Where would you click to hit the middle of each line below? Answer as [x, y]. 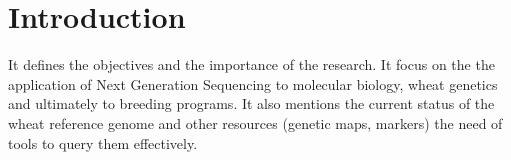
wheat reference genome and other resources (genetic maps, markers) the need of [255, 122]
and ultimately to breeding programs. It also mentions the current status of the [251, 103]
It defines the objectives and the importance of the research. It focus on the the [251, 64]
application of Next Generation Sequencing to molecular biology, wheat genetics [253, 83]
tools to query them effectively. [103, 142]
